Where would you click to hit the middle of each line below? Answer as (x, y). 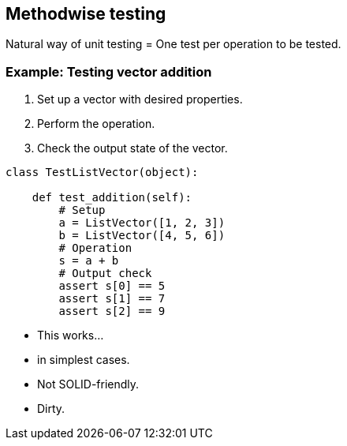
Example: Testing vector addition (109, 71)
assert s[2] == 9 (112, 311)
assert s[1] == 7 (112, 299)
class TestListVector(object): (102, 172)
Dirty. (51, 409)
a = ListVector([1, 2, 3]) (142, 223)
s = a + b (89, 261)
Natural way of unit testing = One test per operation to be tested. (173, 44)
